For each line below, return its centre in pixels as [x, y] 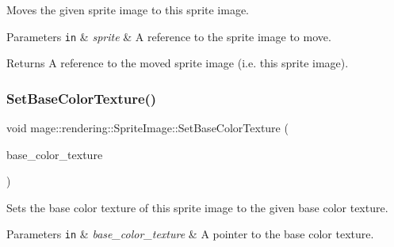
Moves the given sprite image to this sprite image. [128, 9]
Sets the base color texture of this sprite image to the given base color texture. [197, 207]
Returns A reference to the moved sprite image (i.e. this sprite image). [178, 63]
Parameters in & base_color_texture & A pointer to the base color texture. [190, 234]
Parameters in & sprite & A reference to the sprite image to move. [169, 36]
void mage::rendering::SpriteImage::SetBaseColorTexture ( [147, 128]
